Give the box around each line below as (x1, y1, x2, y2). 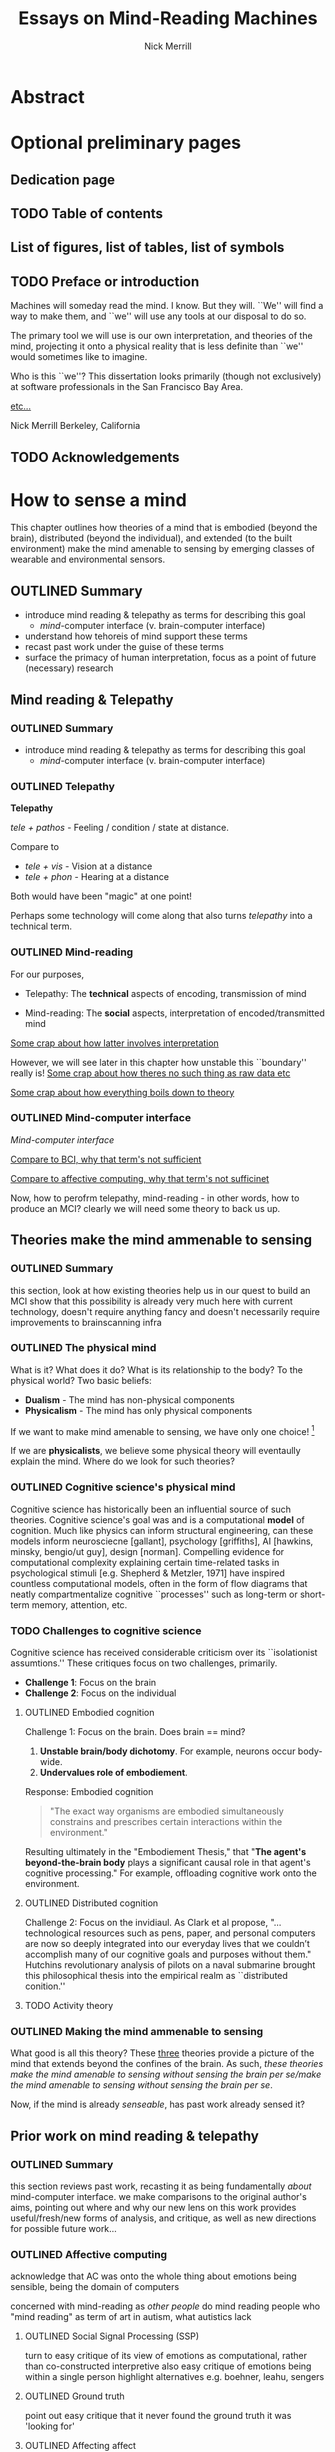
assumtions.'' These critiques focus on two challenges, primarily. (10, 1657, 278, 1669)
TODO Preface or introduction (10, 273, 200, 290)
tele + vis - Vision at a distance (24, 860, 153, 872)
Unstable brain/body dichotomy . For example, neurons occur (39, 1745, 296, 1757)
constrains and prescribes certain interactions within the (49, 1816, 283, 1828)
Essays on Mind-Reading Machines (18, 7, 318, 30)
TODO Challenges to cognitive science (10, 1623, 202, 1637)
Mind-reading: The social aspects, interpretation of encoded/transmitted (24, 1007, 325, 1019)
